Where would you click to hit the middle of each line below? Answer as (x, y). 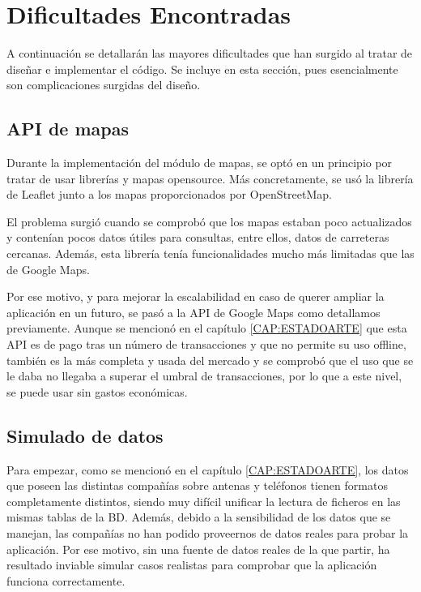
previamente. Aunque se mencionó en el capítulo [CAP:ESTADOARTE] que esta (207, 328)
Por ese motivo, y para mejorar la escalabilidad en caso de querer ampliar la (196, 296)
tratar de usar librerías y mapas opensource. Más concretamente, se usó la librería (210, 178)
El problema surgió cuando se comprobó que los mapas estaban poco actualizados (209, 221)
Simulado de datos (85, 435)
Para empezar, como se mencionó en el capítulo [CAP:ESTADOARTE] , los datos (208, 469)
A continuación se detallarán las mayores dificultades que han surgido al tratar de (210, 53)
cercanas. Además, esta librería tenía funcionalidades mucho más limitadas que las (210, 253)
